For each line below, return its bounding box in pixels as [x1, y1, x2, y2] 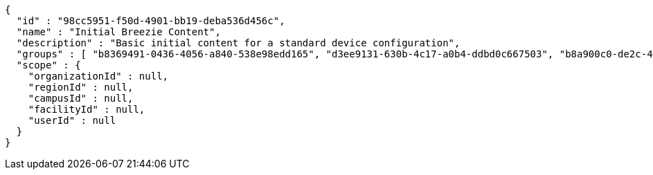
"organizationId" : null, [28, 71, 169, 82]
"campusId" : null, [28, 93, 134, 104]
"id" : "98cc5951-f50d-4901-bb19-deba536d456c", [16, 15, 285, 26]
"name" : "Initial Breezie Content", [16, 26, 221, 37]
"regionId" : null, [28, 82, 134, 93]
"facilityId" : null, [28, 104, 145, 115]
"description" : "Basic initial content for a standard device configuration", [16, 37, 460, 48]
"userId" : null [28, 115, 116, 126]
